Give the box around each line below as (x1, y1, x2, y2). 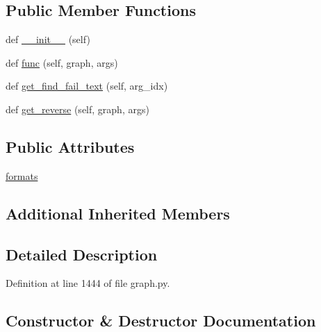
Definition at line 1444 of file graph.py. (6, 276, 170, 290)
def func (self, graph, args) (6, 55, 118, 69)
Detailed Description (6, 243, 158, 265)
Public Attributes (6, 135, 135, 157)
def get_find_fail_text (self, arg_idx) (6, 78, 168, 93)
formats (6, 168, 38, 183)
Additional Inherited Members (6, 202, 230, 224)
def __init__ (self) (6, 32, 90, 47)
